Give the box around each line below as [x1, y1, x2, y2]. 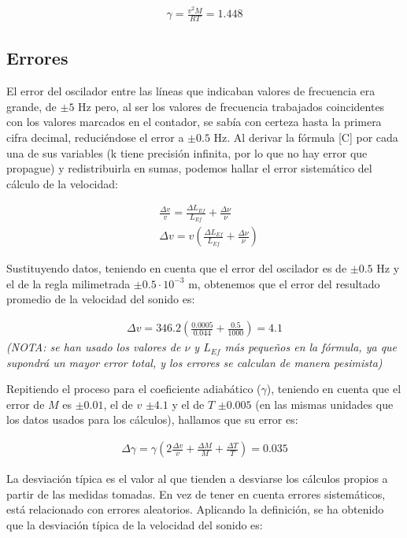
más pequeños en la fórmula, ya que [224, 339, 398, 355]
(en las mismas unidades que [255, 395, 394, 412]
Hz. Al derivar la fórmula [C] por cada [213, 128, 398, 145]
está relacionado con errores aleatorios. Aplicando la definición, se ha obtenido [6, 501, 384, 518]
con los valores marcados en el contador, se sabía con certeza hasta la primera [6, 113, 382, 130]
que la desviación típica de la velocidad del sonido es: [6, 516, 263, 532]
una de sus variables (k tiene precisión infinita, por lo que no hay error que [6, 144, 368, 161]
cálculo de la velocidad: [6, 175, 118, 191]
